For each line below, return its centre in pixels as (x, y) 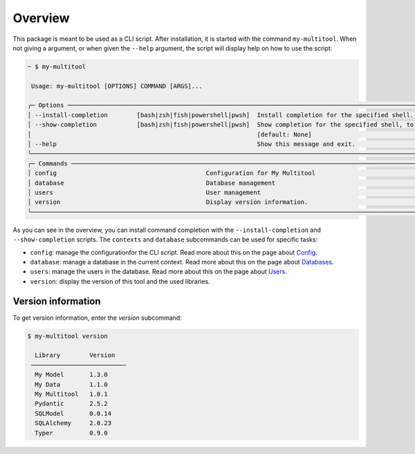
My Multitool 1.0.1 (72, 394)
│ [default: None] (170, 134)
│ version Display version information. (168, 202)
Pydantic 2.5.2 (72, 404)
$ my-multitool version (68, 336)
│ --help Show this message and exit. (192, 144)
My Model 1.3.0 (72, 375)
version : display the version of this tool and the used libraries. (120, 281)
